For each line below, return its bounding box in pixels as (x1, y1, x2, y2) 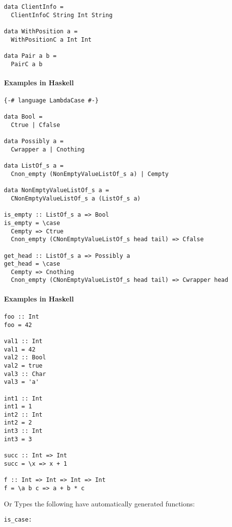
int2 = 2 (4, 419, 32, 427)
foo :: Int (4, 313, 39, 320)
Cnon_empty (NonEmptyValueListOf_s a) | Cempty (11, 170, 169, 177)
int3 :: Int (4, 427, 43, 435)
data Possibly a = (4, 138, 64, 145)
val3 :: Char (4, 370, 46, 377)
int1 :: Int (4, 395, 43, 402)
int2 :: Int (4, 411, 43, 418)
